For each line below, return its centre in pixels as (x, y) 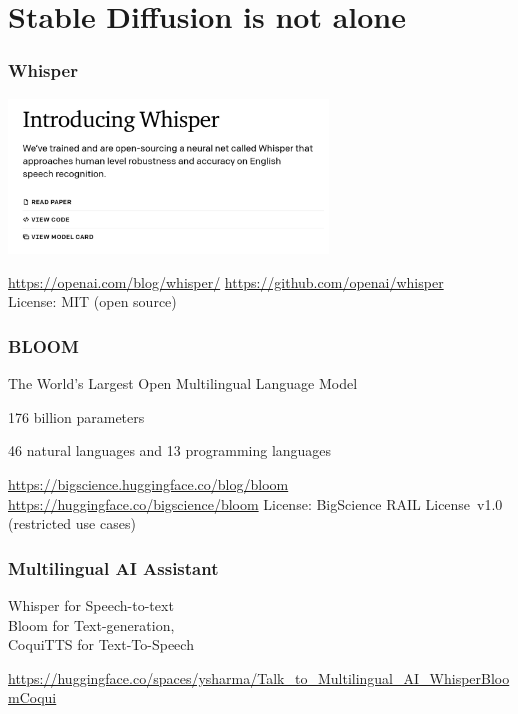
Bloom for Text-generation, (91, 624)
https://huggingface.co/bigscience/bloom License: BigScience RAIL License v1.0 (255, 503)
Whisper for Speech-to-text (91, 604)
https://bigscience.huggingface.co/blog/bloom (148, 483)
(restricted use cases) (72, 523)
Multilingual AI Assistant (113, 567)
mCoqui (32, 697)
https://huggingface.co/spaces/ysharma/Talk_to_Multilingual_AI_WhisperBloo (259, 677)
